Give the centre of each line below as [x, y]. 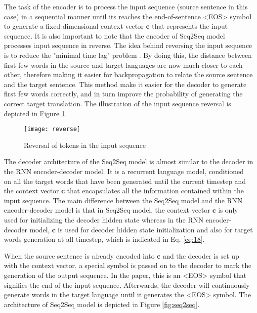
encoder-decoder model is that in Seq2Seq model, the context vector [107, 210]
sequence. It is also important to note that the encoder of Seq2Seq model [115, 35]
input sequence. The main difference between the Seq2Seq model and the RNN [123, 200]
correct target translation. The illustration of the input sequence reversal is [118, 103]
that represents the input [190, 26]
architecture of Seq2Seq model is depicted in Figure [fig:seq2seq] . [102, 304]
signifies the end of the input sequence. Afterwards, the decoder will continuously [127, 285]
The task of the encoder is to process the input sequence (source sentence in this [126, 6]
